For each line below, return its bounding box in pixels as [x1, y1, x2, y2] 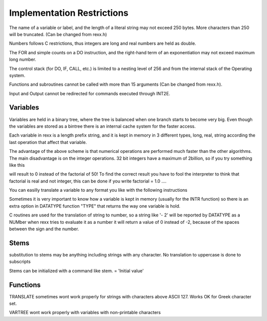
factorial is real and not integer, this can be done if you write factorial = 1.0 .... [9, 178, 167, 184]
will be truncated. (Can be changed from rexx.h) [9, 31, 107, 37]
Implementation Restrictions [9, 7, 129, 18]
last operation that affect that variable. [9, 139, 87, 145]
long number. [9, 57, 37, 63]
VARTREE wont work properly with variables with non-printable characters [9, 310, 161, 316]
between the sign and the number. [9, 226, 79, 232]
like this [9, 162, 25, 168]
